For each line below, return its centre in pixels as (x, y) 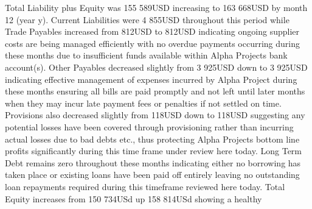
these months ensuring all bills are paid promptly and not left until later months (155, 91)
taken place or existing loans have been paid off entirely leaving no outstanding (152, 175)
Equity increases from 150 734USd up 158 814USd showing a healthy (133, 198)
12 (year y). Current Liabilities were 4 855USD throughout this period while (147, 19)
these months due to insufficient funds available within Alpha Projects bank (146, 55)
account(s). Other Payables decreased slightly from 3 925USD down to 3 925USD (156, 67)
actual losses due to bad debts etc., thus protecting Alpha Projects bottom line (152, 139)
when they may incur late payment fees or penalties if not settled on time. (143, 103)
